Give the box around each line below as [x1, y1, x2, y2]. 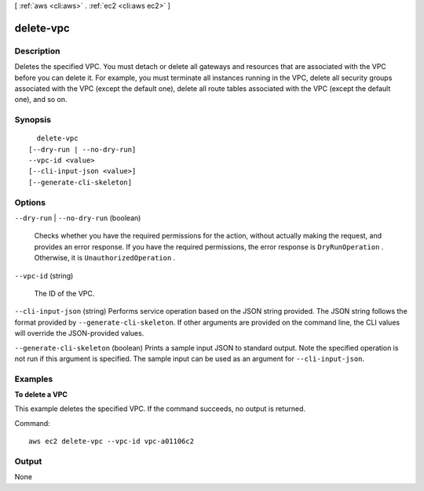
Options [14, 197, 46, 208]
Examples [14, 373, 53, 384]
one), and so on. [14, 95, 68, 104]
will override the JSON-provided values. [14, 329, 144, 338]
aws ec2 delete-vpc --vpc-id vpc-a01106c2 [28, 437, 195, 446]
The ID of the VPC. [34, 289, 95, 298]
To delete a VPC [14, 390, 68, 399]
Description [14, 45, 60, 56]
